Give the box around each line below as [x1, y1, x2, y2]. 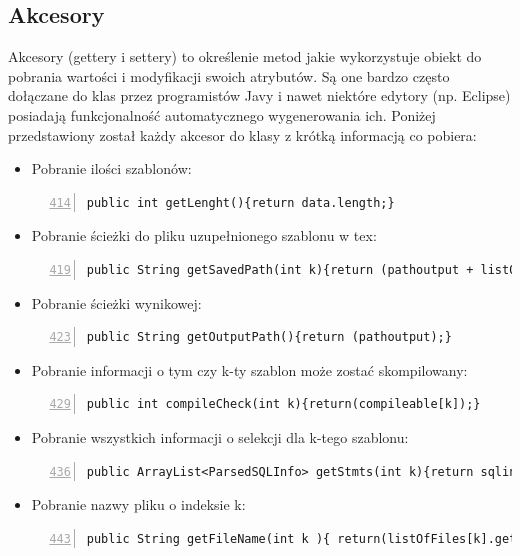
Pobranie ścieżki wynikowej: [31, 292, 202, 313]
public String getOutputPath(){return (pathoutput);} [86, 330, 452, 345]
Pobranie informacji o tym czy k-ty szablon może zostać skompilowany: [31, 359, 468, 380]
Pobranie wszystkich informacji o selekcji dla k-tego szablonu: [31, 426, 409, 447]
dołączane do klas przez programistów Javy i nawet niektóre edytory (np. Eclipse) [8, 85, 511, 106]
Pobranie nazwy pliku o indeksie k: [31, 494, 246, 515]
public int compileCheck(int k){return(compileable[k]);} [86, 397, 481, 412]
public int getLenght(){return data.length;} [86, 195, 395, 210]
